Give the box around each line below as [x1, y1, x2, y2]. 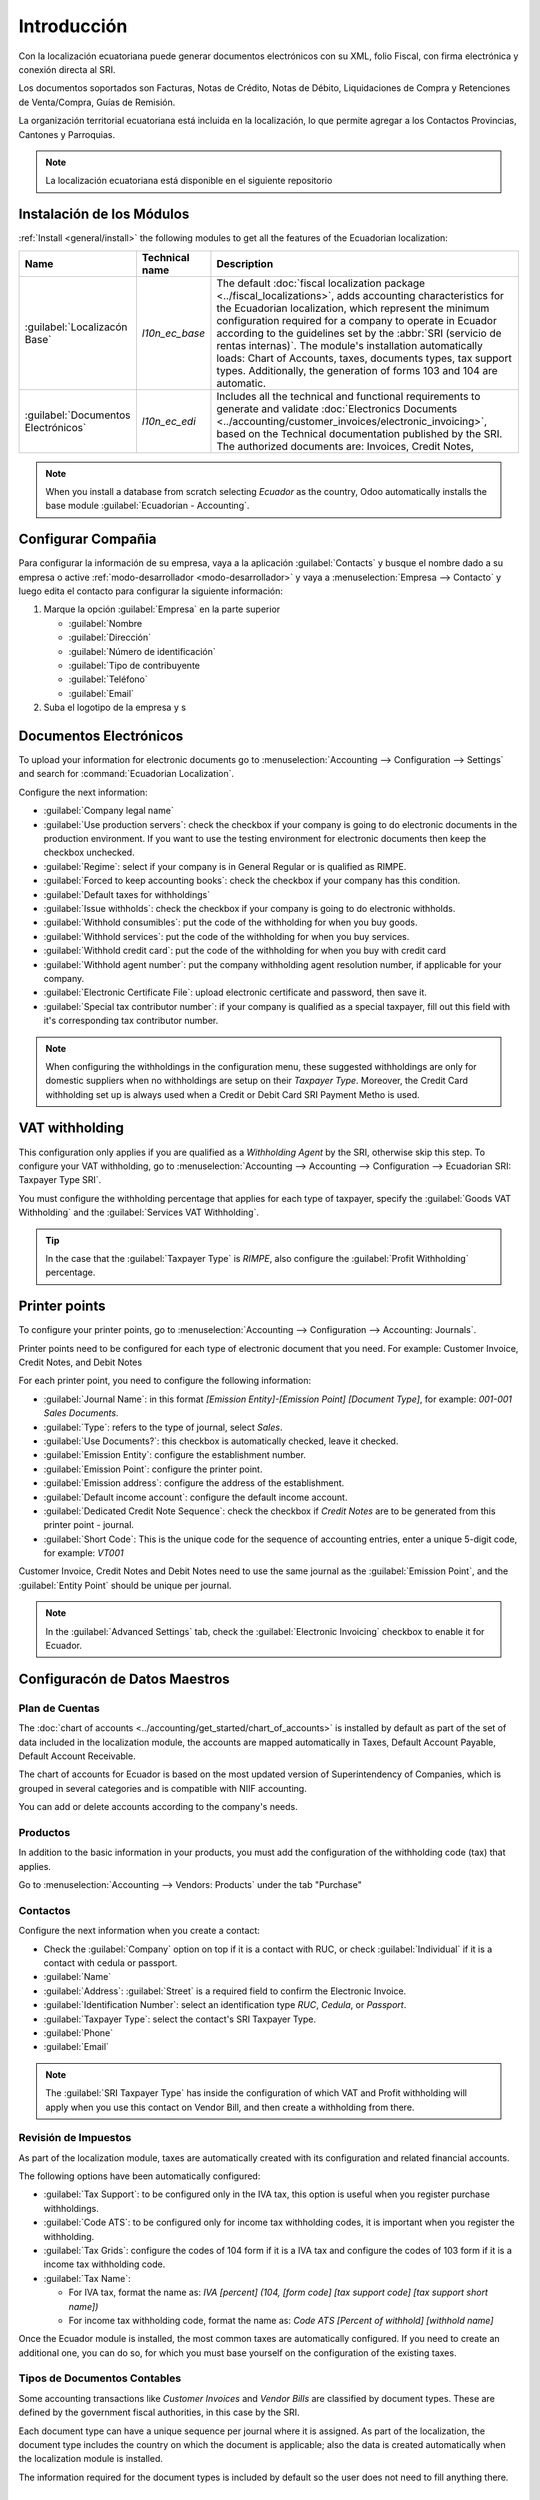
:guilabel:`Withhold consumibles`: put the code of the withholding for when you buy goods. [43, 916, 418, 929]
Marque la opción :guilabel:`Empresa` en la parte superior [43, 603, 281, 615]
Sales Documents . [43, 1407, 119, 1419]
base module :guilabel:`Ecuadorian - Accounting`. [45, 500, 250, 512]
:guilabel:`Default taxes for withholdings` [43, 888, 210, 900]
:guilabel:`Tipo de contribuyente [68, 660, 200, 671]
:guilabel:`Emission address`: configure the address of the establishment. [43, 1477, 345, 1489]
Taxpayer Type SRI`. [18, 1174, 102, 1186]
